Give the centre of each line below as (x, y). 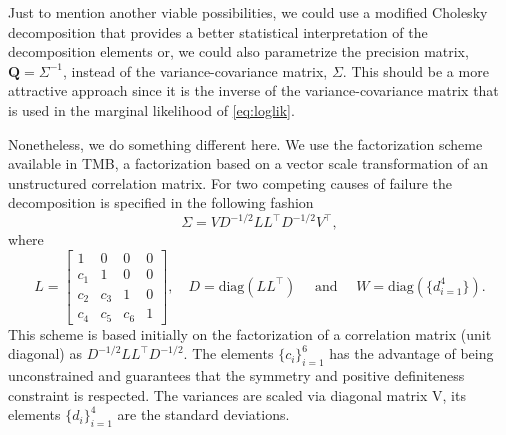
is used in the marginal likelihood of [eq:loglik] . (151, 109)
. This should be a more (415, 70)
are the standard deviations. (203, 414)
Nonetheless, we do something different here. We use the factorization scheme (245, 143)
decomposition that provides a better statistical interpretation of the (218, 31)
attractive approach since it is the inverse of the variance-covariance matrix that (253, 90)
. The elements (228, 353)
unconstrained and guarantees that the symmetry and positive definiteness (236, 374)
